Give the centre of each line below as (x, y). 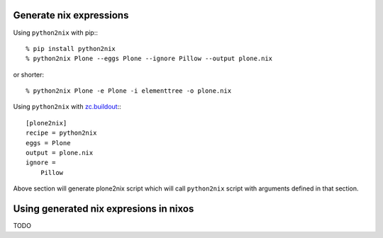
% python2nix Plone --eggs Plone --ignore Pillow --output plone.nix (149, 59)
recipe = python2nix (61, 133)
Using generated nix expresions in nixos (104, 209)
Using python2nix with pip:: (56, 33)
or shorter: (29, 74)
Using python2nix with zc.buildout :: (67, 107)
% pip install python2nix (71, 49)
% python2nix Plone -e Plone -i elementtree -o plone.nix (129, 91)
